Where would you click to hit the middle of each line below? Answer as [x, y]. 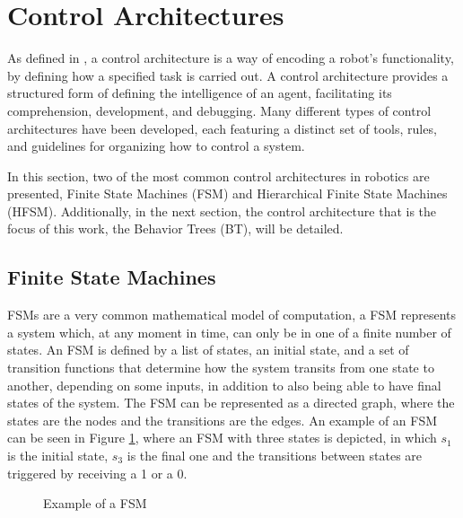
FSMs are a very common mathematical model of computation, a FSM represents [232, 315]
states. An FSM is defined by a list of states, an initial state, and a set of [208, 350]
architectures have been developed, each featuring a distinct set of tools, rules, [222, 128]
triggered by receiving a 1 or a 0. [97, 473]
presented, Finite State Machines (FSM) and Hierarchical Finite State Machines [227, 193]
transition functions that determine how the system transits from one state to [221, 368]
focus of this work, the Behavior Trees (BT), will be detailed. [175, 228]
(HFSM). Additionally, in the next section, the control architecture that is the [222, 211]
